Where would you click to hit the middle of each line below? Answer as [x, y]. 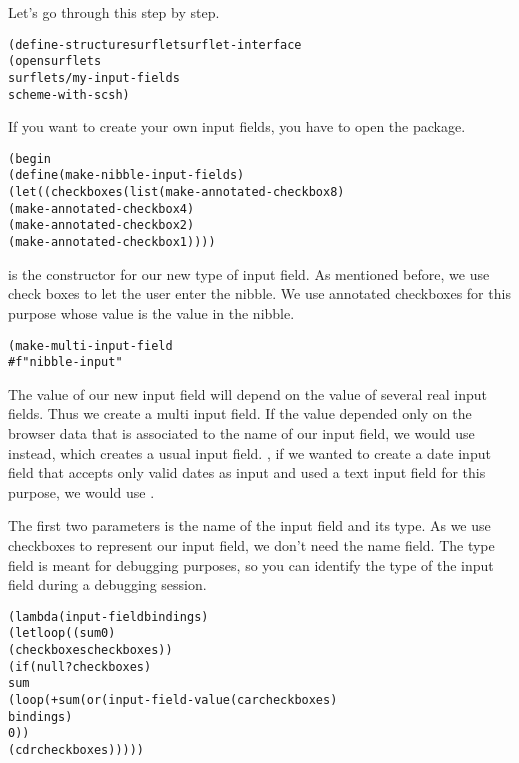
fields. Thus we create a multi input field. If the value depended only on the [240, 413]
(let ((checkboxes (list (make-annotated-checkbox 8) [176, 192]
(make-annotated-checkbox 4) [101, 208]
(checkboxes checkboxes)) [90, 650]
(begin [29, 158]
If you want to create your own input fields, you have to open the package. [237, 126]
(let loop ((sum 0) [62, 633]
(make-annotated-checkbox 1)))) [112, 242]
